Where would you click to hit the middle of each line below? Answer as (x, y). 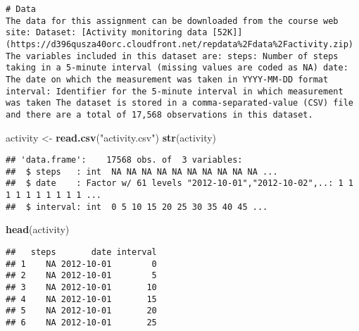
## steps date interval (81, 252)
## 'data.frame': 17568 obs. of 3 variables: (124, 160)
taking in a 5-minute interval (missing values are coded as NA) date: (177, 68)
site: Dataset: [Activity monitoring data (107, 33)
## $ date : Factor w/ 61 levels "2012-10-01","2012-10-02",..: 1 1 (179, 183)
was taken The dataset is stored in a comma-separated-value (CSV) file (179, 103)
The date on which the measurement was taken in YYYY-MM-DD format (167, 79)
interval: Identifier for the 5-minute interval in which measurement (175, 91)
